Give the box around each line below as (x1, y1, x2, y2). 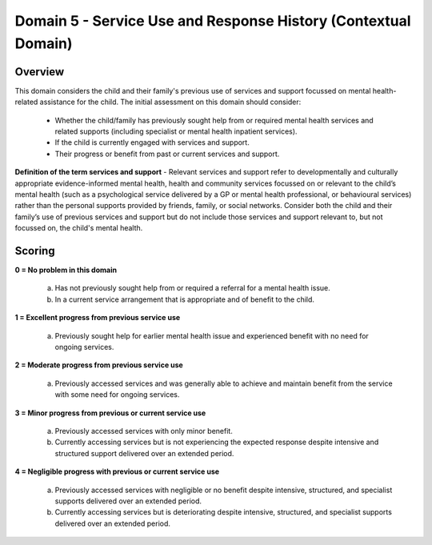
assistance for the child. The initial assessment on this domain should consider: (39, 97, 302, 107)
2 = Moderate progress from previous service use (14, 360, 183, 370)
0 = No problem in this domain (14, 265, 118, 275)
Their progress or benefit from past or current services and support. (54, 149, 280, 158)
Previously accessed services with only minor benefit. (54, 426, 234, 435)
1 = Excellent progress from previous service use (14, 313, 181, 323)
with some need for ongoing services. (54, 390, 180, 399)
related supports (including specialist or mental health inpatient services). (54, 126, 298, 136)
